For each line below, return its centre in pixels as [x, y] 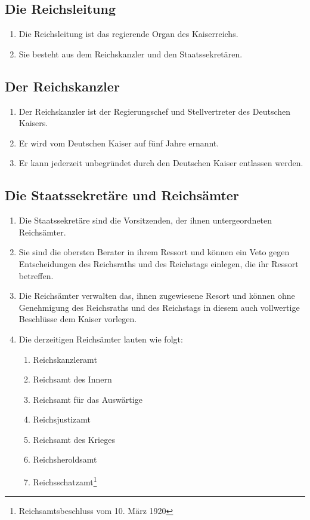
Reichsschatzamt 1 [65, 481]
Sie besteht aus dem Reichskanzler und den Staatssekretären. [131, 53]
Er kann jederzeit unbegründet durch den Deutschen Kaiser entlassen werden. [161, 163]
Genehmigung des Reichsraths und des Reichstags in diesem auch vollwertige [159, 307]
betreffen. [36, 275]
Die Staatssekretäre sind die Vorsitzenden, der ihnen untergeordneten [145, 220]
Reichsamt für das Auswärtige [88, 399]
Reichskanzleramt [65, 359]
